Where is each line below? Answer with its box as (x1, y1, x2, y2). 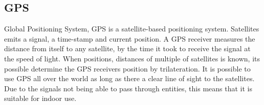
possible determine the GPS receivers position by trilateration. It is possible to (4, 63, 251, 74)
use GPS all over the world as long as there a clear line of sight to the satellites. (4, 73, 255, 84)
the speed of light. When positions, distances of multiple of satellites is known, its (4, 53, 260, 63)
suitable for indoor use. (4, 93, 77, 103)
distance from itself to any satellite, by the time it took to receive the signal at (4, 43, 251, 54)
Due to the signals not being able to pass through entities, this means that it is (4, 83, 253, 93)
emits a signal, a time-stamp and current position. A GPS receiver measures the (4, 33, 255, 44)
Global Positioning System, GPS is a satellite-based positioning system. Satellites (4, 23, 259, 34)
